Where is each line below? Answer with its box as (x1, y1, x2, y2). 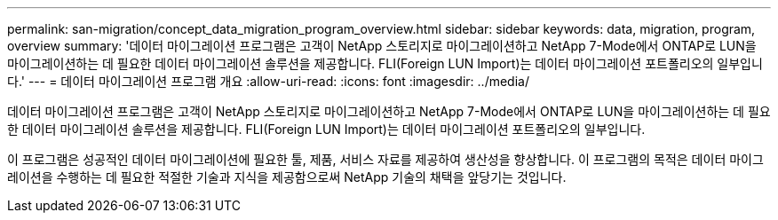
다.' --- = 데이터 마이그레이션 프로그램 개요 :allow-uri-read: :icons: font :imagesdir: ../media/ (7, 74, 529, 89)
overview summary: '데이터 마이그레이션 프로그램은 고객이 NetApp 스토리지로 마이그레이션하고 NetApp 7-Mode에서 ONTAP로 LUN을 (7, 38, 757, 53)
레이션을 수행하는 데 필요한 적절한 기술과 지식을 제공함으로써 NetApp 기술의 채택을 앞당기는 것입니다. (7, 169, 567, 185)
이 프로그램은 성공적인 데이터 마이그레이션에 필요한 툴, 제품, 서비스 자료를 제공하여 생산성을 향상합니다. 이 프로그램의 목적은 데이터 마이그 (7, 152, 764, 167)
